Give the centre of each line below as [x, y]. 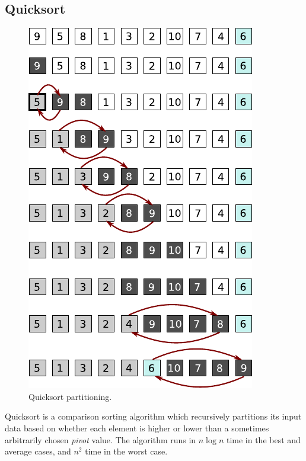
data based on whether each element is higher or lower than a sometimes [137, 428]
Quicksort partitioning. [70, 396]
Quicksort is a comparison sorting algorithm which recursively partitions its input [153, 416]
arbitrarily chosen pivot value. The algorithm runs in [101, 439]
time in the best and [263, 439]
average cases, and [38, 451]
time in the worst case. [126, 451]
